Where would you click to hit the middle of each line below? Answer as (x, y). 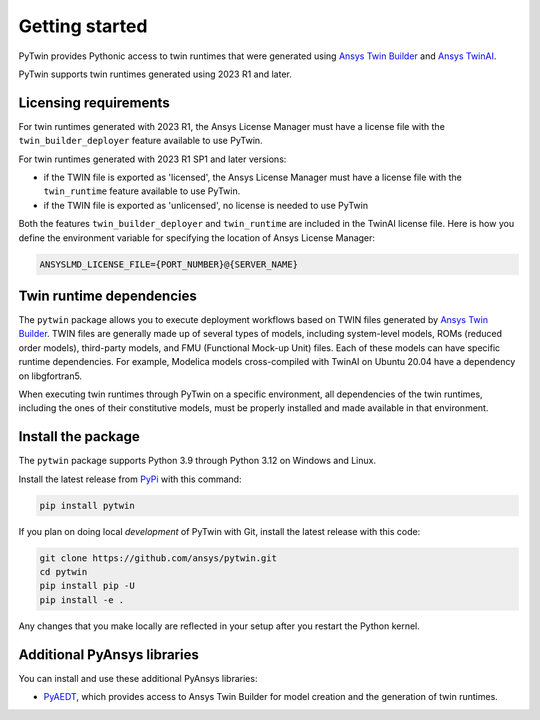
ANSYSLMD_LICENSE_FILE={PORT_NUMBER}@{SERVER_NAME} (169, 264)
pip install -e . (82, 599)
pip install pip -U (87, 586)
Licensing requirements (94, 102)
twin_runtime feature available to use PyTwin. (142, 191)
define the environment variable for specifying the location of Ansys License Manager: (196, 237)
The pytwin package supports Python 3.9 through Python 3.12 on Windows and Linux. (197, 461)
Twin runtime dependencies (107, 295)
